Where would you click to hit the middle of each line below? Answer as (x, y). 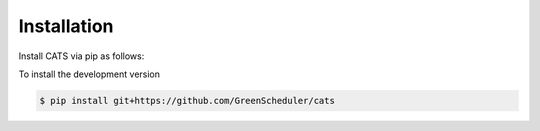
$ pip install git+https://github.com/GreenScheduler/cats (187, 100)
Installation (66, 26)
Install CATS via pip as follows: (81, 56)
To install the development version (89, 74)
